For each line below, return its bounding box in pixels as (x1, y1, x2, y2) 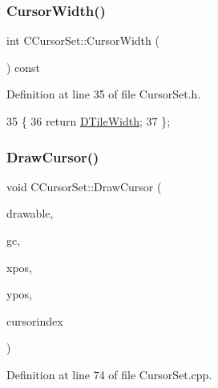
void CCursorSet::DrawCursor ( (6, 178, 162, 194)
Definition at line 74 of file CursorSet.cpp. (6, 366, 212, 382)
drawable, (6, 205, 54, 222)
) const (6, 58, 41, 75)
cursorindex (6, 312, 63, 329)
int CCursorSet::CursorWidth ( (6, 32, 159, 49)
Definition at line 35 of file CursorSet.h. (6, 86, 201, 102)
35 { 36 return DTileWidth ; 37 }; (6, 113, 171, 129)
